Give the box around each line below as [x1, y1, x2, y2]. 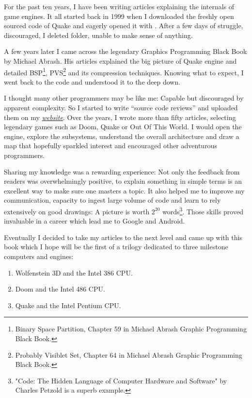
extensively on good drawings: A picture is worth [4, 206, 150, 216]
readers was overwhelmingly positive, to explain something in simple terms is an [4, 176, 242, 186]
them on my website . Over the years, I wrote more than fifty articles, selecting [4, 112, 236, 122]
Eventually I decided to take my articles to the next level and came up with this [4, 232, 242, 242]
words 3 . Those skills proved [162, 205, 243, 216]
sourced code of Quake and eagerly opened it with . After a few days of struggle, [4, 20, 243, 31]
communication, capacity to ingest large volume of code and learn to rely [4, 195, 221, 205]
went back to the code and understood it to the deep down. [4, 76, 181, 87]
